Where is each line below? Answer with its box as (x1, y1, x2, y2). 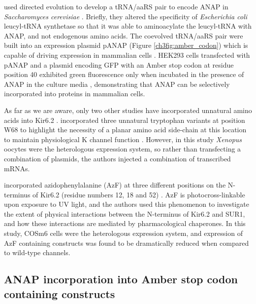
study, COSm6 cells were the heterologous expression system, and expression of (4, 228, 243, 238)
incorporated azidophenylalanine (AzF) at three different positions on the (4, 180, 226, 190)
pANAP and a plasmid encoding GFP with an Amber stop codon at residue (4, 59, 234, 70)
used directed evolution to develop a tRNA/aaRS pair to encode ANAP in (4, 1, 228, 11)
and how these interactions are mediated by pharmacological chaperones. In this (4, 218, 246, 228)
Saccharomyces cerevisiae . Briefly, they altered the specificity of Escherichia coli (4, 11, 248, 21)
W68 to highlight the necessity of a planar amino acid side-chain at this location (4, 124, 247, 135)
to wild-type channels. (4, 247, 70, 258)
